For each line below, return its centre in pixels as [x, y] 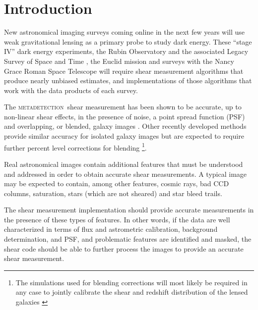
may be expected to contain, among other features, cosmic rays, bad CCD [117, 183]
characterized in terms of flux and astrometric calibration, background [111, 229]
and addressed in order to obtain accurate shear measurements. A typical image [126, 174]
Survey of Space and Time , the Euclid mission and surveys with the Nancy [119, 61]
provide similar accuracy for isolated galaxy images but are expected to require [124, 136]
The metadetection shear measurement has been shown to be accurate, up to [123, 107]
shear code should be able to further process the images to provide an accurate [124, 248]
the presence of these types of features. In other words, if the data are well [117, 219]
